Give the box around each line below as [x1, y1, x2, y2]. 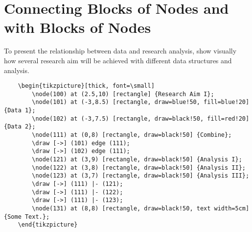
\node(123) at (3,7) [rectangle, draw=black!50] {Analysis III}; [32, 172, 250, 180]
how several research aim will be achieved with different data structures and [4, 55, 232, 65]
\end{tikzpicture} [18, 221, 78, 229]
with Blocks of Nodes [4, 17, 151, 37]
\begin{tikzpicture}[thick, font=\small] [18, 82, 155, 90]
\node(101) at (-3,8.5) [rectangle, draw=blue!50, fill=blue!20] [32, 99, 250, 106]
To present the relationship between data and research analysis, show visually [4, 46, 237, 56]
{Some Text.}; [4, 213, 50, 220]
